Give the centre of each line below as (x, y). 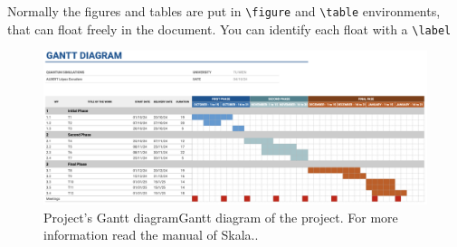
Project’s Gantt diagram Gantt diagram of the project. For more (221, 217)
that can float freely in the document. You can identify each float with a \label (229, 28)
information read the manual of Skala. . (151, 235)
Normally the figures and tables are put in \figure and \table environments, (224, 11)
